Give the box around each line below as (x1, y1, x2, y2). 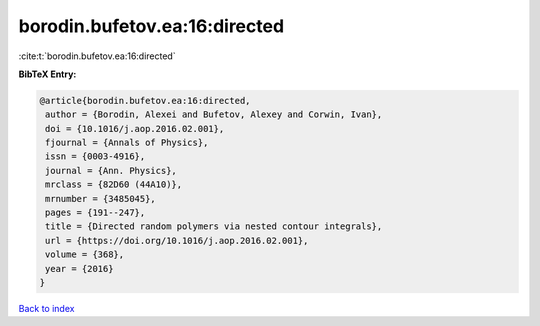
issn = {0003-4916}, (45, 151, 146, 162)
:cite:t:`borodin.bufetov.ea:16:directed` (18, 50, 176, 62)
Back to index (18, 302, 75, 314)
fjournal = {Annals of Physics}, (45, 137, 209, 149)
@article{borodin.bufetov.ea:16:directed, (39, 95, 251, 106)
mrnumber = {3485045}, (45, 193, 157, 204)
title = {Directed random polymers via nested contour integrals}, (45, 221, 383, 232)
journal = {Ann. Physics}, (45, 165, 177, 176)
